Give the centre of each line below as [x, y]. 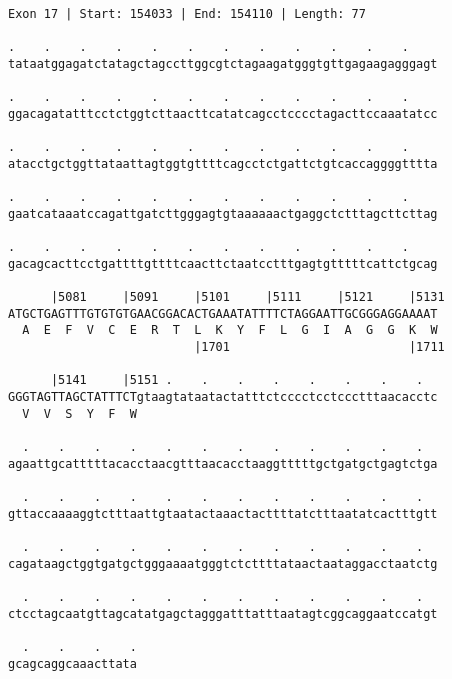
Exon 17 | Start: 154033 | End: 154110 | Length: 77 [187, 14]
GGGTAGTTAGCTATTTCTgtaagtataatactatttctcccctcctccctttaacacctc [223, 397]
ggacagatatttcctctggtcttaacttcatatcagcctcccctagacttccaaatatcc [223, 113]
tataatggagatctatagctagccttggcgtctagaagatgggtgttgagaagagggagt [223, 63]
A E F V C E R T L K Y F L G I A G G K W [230, 330]
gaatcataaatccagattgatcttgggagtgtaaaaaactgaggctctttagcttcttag [223, 213]
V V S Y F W [79, 413]
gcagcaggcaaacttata [72, 663]
